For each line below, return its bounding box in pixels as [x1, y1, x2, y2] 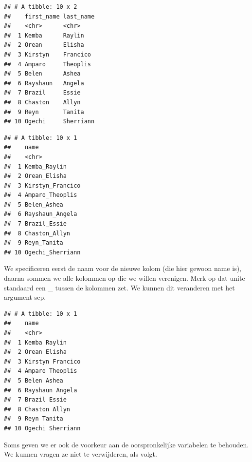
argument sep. [4, 292, 46, 302]
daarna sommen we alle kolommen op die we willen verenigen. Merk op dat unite [4, 273, 245, 283]
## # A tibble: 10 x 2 [4, 3, 77, 10]
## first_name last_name [4, 13, 95, 20]
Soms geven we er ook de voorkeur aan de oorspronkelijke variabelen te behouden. [4, 439, 249, 449]
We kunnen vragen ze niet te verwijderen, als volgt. [4, 449, 157, 459]
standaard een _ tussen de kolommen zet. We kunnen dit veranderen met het [4, 282, 235, 292]
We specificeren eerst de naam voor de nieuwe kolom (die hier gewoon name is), [4, 263, 241, 273]
